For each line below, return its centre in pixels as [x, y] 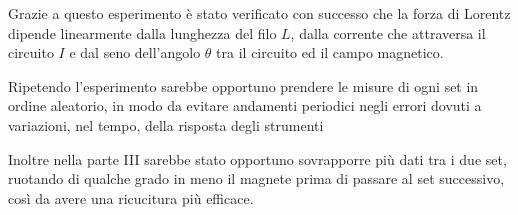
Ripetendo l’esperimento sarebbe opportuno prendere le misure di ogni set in [243, 85]
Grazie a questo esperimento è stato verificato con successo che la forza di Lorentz [259, 13]
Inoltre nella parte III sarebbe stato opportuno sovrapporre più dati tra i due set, [257, 158]
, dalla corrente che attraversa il [388, 32]
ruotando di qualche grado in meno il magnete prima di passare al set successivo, [256, 178]
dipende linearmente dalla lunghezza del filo [142, 32]
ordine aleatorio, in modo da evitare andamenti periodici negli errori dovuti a [245, 105]
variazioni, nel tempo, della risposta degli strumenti [166, 124]
